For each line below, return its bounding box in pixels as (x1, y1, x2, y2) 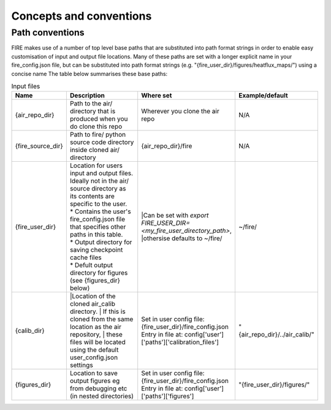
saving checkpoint (69, 246, 123, 254)
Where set (141, 91, 172, 100)
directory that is (69, 107, 116, 116)
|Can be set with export (141, 211, 209, 220)
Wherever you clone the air (141, 107, 220, 116)
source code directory (69, 138, 134, 146)
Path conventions (11, 27, 85, 38)
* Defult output (69, 261, 113, 270)
